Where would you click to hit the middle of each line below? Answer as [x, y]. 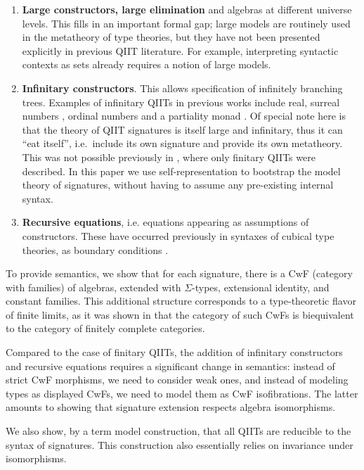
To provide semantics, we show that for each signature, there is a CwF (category [179, 273]
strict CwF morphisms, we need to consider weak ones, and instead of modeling [177, 380]
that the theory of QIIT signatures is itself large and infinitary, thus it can [182, 129]
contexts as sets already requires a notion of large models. [147, 64]
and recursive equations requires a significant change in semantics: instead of [170, 366]
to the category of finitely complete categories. [105, 328]
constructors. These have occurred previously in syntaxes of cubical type [178, 235]
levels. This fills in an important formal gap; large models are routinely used [186, 23]
